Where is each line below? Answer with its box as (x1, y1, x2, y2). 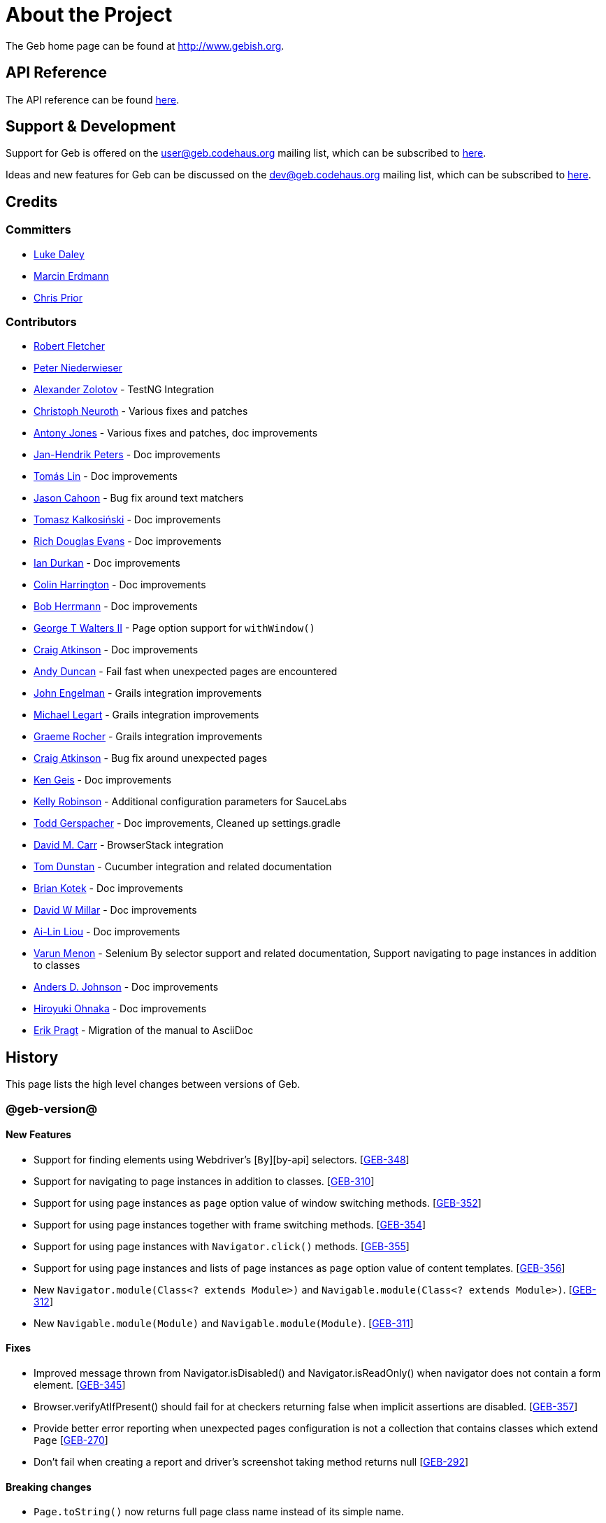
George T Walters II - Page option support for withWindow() (34, 622, 316, 635)
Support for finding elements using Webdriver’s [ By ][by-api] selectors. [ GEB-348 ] (34, 1153, 410, 1166)
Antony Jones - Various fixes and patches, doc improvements (34, 427, 318, 439)
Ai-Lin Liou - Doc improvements (34, 926, 180, 938)
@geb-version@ (6, 1101, 98, 1116)
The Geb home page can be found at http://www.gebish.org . (6, 39, 284, 52)
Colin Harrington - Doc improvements (34, 579, 206, 591)
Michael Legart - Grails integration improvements (34, 709, 259, 721)
